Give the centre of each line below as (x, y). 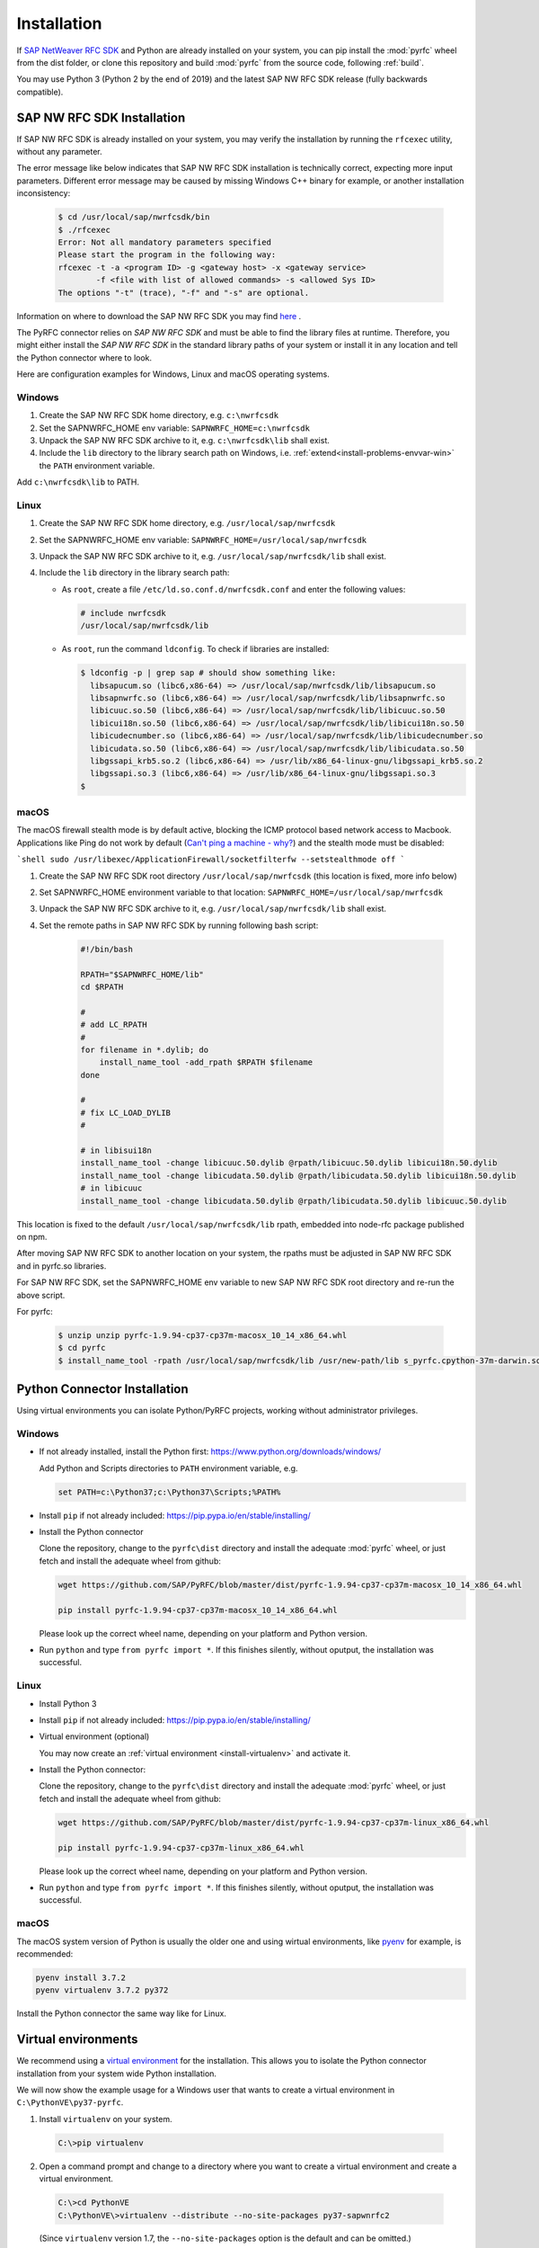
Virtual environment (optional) (94, 1736)
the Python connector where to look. (84, 357)
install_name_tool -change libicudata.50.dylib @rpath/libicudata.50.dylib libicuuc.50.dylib (294, 1201)
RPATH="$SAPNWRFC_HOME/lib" (142, 974)
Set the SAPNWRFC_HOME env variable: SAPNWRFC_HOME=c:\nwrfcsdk (174, 428)
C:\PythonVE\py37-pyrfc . (70, 2102)
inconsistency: (44, 193)
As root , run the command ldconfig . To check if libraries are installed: (195, 649)
